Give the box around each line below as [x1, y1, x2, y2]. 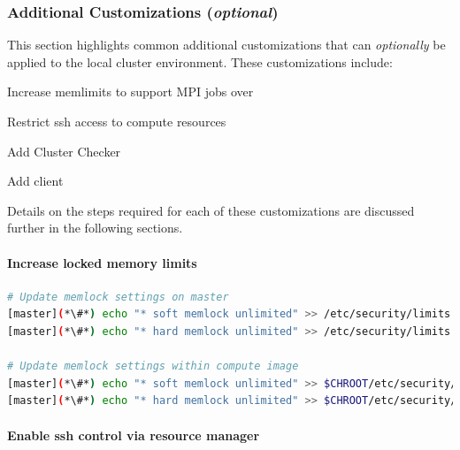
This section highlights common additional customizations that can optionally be [7, 35, 446, 54]
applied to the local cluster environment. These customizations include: [7, 52, 393, 71]
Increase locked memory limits [7, 253, 197, 271]
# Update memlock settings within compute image [7, 360, 299, 373]
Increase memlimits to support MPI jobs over [7, 82, 254, 101]
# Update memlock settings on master [7, 290, 229, 303]
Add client [7, 172, 64, 190]
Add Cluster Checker [7, 141, 121, 160]
